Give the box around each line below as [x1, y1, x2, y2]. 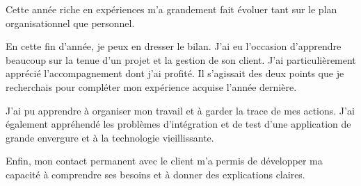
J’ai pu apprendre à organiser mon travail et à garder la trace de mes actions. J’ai [6, 103, 355, 117]
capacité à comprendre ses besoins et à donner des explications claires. [6, 167, 305, 181]
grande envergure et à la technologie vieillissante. [6, 130, 214, 144]
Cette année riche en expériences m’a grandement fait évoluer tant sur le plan [6, 2, 337, 16]
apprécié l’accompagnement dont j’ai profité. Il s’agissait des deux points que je [6, 66, 344, 81]
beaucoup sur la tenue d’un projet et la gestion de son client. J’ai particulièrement [6, 52, 356, 67]
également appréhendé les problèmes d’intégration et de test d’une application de [6, 117, 351, 131]
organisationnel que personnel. [6, 15, 135, 30]
